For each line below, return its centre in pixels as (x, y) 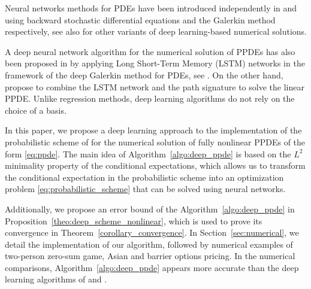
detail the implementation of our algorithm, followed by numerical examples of (149, 244)
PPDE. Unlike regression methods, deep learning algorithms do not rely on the (150, 98)
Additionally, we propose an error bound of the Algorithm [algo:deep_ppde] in (150, 209)
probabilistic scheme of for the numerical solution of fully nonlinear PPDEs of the (155, 142)
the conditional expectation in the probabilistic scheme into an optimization (144, 177)
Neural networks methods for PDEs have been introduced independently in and (151, 8)
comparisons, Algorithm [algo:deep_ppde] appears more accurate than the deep (152, 267)
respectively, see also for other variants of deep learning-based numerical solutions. (156, 31)
